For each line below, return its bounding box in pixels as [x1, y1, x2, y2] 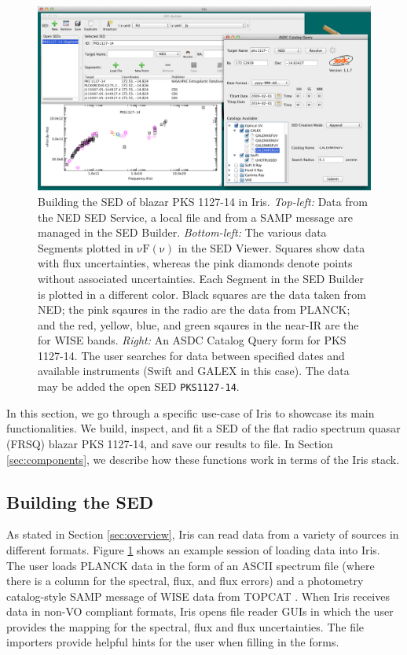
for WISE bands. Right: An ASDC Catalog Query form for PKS [38, 332, 346, 348]
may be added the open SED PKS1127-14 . [38, 378, 240, 395]
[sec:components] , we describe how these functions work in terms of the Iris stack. [6, 451, 400, 467]
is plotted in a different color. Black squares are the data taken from [38, 285, 366, 302]
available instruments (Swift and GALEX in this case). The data [38, 362, 350, 379]
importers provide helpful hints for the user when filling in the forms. [6, 634, 339, 650]
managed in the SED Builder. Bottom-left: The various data [38, 224, 327, 241]
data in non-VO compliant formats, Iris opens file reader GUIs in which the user [6, 603, 394, 620]
